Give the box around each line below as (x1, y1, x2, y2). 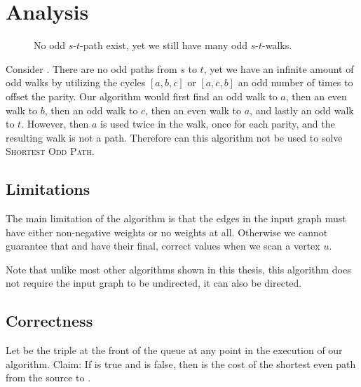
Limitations (6, 178, 90, 200)
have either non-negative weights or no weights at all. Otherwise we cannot (6, 224, 328, 239)
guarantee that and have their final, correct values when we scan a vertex (6, 238, 320, 253)
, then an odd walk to (44, 102, 138, 117)
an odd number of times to (238, 75, 353, 90)
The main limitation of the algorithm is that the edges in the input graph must (6, 211, 346, 226)
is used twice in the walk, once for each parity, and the (100, 116, 335, 131)
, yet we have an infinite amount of (203, 61, 354, 76)
